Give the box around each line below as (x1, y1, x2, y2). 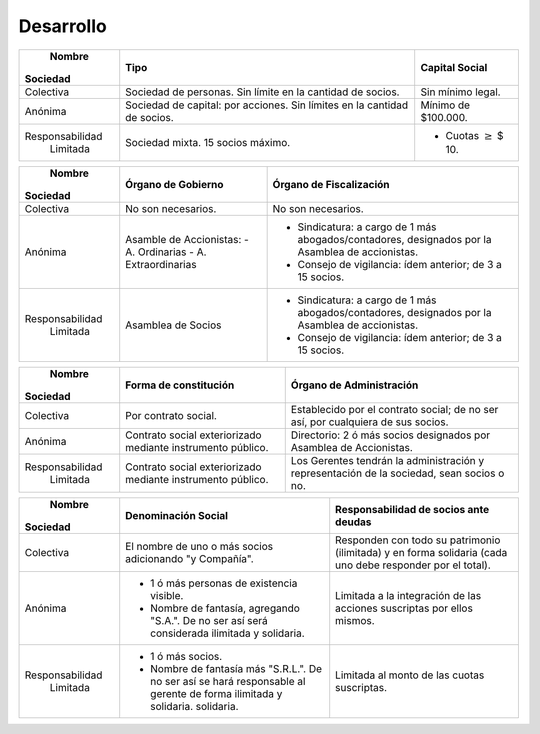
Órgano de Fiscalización (272, 177, 390, 191)
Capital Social (420, 60, 488, 74)
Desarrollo (18, 15, 107, 37)
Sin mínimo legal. (420, 85, 501, 99)
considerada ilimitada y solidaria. (150, 626, 305, 640)
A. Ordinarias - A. (125, 245, 207, 259)
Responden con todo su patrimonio (335, 533, 501, 547)
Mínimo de (420, 98, 470, 112)
